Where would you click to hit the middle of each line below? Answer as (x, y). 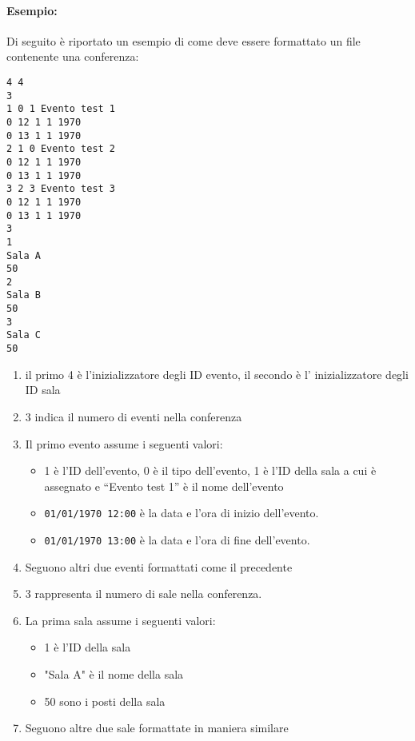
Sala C (24, 335)
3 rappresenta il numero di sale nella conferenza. (144, 594)
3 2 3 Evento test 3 (61, 189)
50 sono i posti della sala (105, 701)
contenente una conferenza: (73, 56)
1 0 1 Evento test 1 (61, 109)
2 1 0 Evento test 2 (61, 149)
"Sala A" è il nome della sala (114, 674)
